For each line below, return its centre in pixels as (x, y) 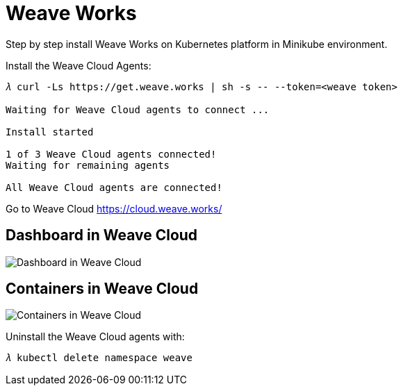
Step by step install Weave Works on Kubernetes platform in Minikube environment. (197, 44)
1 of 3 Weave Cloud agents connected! (111, 154)
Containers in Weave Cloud (102, 289)
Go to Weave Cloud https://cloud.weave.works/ (114, 208)
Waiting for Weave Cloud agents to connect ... (138, 109)
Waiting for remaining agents (88, 165)
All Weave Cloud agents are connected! (114, 187)
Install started (50, 132)
